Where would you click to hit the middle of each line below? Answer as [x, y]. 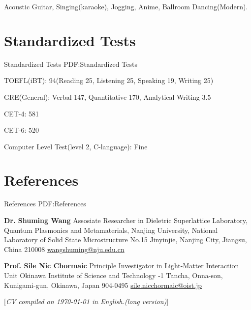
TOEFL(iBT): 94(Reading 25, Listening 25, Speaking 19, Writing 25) [109, 80]
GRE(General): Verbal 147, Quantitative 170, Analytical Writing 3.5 [108, 97]
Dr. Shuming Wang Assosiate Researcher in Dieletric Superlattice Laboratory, [126, 220]
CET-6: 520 [21, 130]
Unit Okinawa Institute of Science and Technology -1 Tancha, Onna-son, [113, 275]
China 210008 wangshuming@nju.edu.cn [64, 249]
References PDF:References [45, 204]
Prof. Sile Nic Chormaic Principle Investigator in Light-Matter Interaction [122, 266]
